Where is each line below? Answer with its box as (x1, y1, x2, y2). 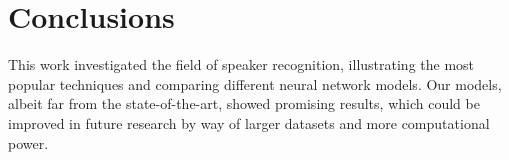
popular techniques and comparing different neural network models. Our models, (8, 73, 502, 94)
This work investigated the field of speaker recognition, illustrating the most (8, 54, 475, 75)
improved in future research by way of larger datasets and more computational (8, 112, 490, 133)
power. (8, 132, 49, 153)
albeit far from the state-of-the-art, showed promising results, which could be (8, 93, 480, 114)
